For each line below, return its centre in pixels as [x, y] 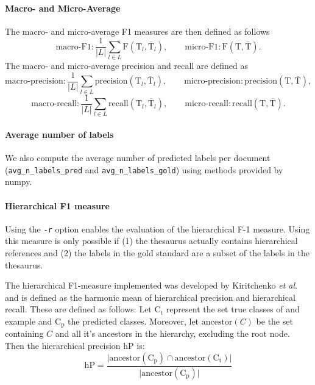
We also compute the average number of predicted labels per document [138, 158]
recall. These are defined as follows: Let [78, 309]
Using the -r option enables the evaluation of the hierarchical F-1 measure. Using [157, 228]
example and [29, 321]
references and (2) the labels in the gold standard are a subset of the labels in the [157, 253]
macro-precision [34, 81]
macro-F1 [73, 47]
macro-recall [54, 104]
